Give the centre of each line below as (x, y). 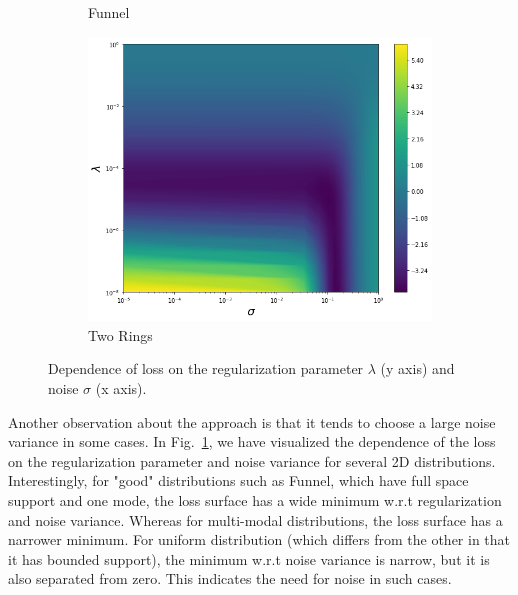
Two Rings (120, 334)
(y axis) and (417, 368)
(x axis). (121, 387)
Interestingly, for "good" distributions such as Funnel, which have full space (238, 480)
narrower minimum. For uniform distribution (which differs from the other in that (259, 539)
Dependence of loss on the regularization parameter (206, 368)
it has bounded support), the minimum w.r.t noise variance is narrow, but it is (249, 558)
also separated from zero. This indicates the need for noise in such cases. (230, 578)
